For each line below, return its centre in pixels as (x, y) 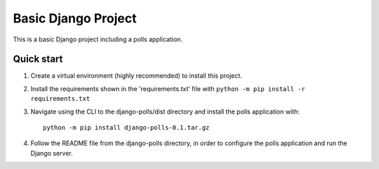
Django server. (52, 153)
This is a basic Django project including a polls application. (98, 39)
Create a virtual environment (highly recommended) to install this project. (136, 76)
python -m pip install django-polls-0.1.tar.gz (126, 128)
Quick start (38, 59)
